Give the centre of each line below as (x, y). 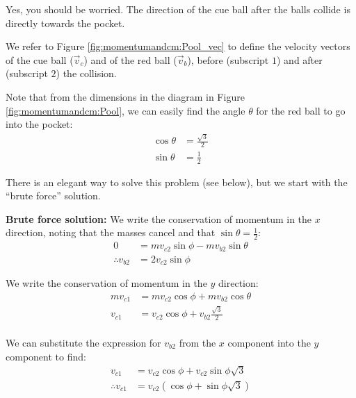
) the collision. (86, 73)
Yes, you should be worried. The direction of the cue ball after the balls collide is (178, 9)
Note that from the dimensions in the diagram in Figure (125, 96)
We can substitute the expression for (83, 342)
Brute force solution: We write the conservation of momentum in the (159, 218)
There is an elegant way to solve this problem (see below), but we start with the (177, 182)
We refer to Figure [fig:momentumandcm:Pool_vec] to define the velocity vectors (178, 46)
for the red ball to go (301, 110)
